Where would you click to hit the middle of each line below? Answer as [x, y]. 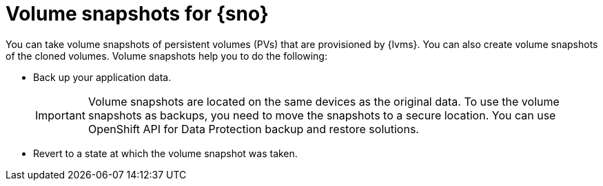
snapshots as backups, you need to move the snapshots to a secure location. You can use [322, 115]
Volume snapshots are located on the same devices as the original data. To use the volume [324, 101]
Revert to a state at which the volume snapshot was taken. [165, 153]
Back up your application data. [102, 77]
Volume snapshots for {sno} [137, 14]
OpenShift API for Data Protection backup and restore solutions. [253, 129]
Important [60, 115]
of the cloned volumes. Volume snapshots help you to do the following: [166, 56]
